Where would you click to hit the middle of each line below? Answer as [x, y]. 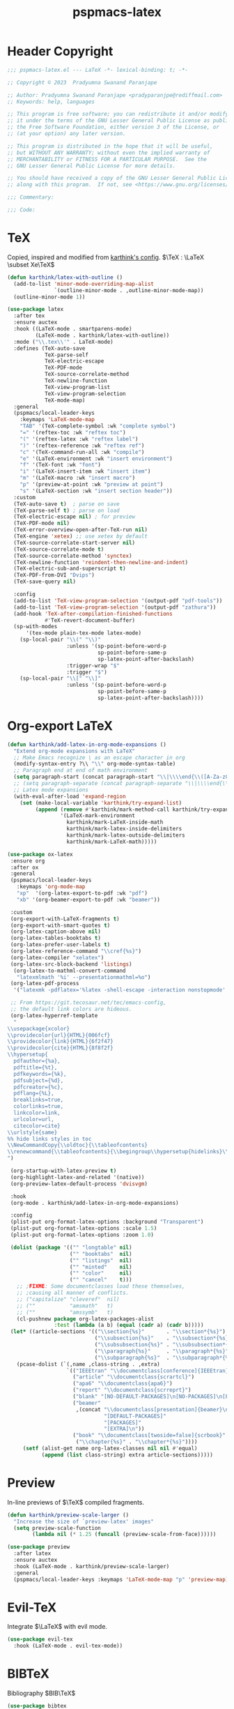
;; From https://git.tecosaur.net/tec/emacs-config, [88, 1003]
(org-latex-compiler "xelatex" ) [57, 957]
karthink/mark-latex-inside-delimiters [124, 829]
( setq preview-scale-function [57, 1528]
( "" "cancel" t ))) [101, 1280]
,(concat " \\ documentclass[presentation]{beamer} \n [152, 1409]
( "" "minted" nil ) [101, 1267]
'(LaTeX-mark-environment [98, 816]
